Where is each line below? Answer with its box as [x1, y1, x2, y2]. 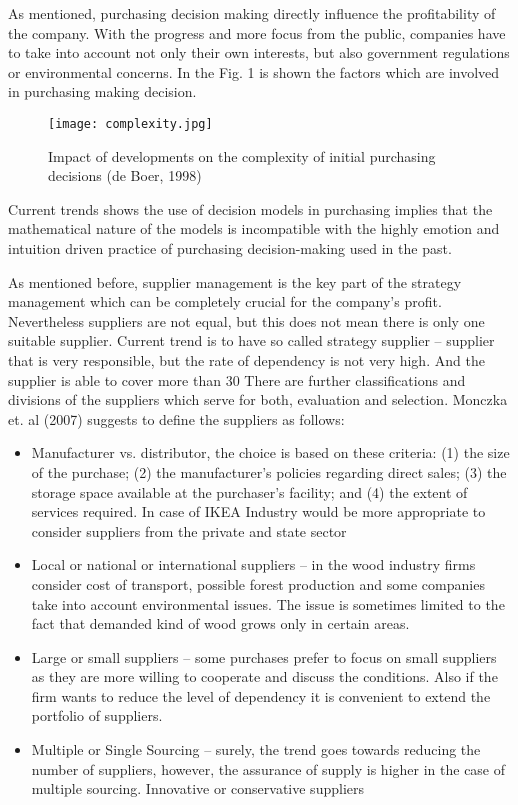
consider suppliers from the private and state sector [31, 520, 347, 541]
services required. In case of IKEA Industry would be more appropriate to [31, 501, 486, 522]
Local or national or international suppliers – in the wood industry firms [31, 554, 476, 575]
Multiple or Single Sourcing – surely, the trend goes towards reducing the [31, 739, 481, 760]
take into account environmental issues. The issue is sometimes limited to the [31, 593, 505, 614]
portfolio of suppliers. [31, 705, 163, 726]
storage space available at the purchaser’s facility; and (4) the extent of [31, 481, 468, 502]
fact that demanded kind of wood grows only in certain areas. [31, 613, 410, 634]
